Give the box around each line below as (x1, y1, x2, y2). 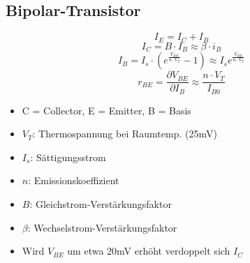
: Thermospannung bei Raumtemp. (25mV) (32, 126, 217, 141)
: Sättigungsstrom (30, 149, 106, 164)
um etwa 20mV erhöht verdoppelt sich (67, 243, 230, 258)
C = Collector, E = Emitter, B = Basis (22, 103, 191, 117)
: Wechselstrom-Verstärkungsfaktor (27, 220, 177, 234)
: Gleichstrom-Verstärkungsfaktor (29, 197, 172, 211)
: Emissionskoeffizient (28, 173, 119, 188)
